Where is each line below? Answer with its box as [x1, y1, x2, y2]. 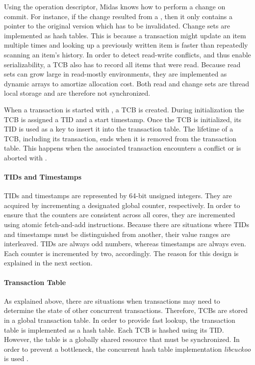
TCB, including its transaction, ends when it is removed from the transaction [4, 133, 237, 143]
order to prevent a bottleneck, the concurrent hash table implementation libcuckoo [4, 343, 251, 354]
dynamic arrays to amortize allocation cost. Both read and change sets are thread [4, 78, 250, 88]
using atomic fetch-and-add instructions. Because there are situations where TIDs [4, 219, 249, 230]
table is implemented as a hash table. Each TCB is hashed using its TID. [4, 324, 224, 335]
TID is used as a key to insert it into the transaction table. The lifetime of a [4, 124, 233, 134]
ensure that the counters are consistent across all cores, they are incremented [4, 209, 235, 220]
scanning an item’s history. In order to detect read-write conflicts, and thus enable [4, 49, 251, 59]
